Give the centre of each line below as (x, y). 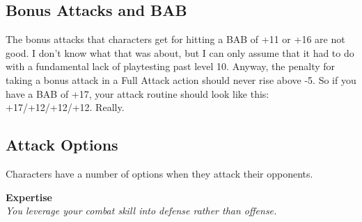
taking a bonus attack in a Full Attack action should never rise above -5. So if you (181, 79)
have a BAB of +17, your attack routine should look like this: (137, 93)
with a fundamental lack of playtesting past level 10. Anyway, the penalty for (171, 66)
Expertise (29, 197)
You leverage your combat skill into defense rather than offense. (141, 211)
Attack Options (62, 145)
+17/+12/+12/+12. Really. (65, 107)
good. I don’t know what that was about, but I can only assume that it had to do (180, 52)
